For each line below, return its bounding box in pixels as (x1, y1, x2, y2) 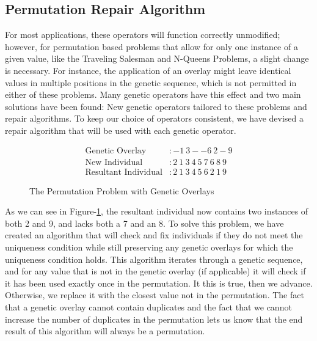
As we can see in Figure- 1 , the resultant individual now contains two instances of (5, 205, 308, 218)
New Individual (85, 158, 143, 167)
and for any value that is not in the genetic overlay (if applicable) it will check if (5, 265, 306, 277)
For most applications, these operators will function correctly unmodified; (5, 28, 280, 41)
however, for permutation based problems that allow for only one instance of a (5, 40, 298, 53)
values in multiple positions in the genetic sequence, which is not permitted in (5, 76, 297, 89)
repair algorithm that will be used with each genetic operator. (5, 123, 236, 136)
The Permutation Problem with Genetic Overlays (29, 184, 214, 197)
